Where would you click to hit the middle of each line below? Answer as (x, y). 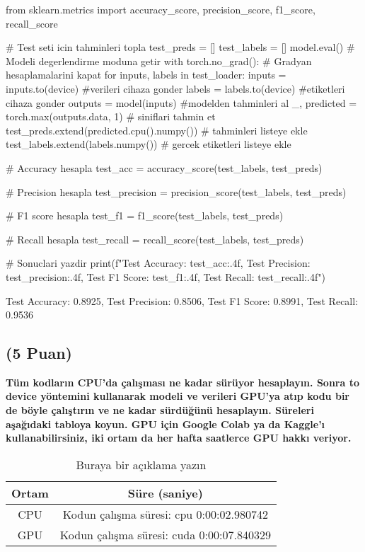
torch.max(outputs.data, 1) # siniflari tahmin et (111, 116)
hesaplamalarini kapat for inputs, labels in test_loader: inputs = (146, 75)
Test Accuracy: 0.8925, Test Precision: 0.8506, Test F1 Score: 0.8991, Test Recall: (182, 300)
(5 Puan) (39, 353)
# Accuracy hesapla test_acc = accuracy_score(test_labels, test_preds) (164, 167)
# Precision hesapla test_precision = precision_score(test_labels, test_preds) (176, 191)
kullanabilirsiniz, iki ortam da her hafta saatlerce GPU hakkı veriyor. (179, 438)
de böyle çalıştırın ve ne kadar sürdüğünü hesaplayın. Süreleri (160, 410)
